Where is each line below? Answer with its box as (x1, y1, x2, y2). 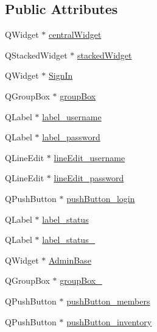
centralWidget (48, 28, 102, 41)
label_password (42, 131, 100, 143)
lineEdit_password (54, 171, 124, 184)
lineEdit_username (54, 151, 125, 164)
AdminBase (48, 253, 91, 266)
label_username (42, 110, 102, 123)
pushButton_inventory (66, 315, 152, 328)
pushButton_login (66, 192, 135, 204)
